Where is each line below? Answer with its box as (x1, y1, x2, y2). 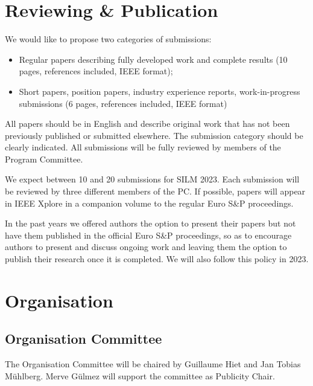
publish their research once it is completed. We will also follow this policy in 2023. (5, 253, 309, 265)
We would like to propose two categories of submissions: (5, 33, 212, 45)
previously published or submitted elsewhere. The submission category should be (5, 129, 303, 141)
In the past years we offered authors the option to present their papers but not (5, 217, 296, 230)
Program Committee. (5, 152, 83, 165)
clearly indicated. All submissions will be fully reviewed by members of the (5, 141, 281, 153)
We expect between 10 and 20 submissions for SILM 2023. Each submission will (5, 173, 300, 185)
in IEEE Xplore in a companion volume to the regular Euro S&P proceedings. (5, 196, 294, 209)
